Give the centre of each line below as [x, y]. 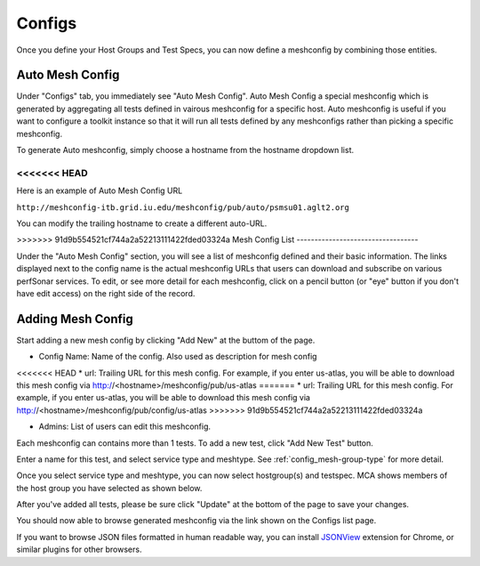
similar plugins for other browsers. [79, 550]
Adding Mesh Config [75, 319]
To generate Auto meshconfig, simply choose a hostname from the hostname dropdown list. [185, 150]
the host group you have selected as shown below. [109, 488]
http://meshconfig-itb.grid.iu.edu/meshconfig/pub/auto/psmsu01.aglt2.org [183, 207]
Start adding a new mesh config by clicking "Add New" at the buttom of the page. [166, 340]
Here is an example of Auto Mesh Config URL [100, 190]
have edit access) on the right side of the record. [106, 293]
